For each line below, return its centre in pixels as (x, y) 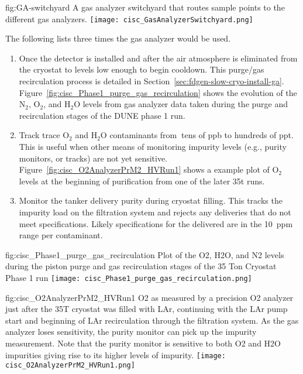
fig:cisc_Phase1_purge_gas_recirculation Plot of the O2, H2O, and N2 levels (145, 254)
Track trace (39, 135)
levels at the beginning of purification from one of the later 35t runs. (142, 181)
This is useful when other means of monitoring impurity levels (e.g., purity (153, 146)
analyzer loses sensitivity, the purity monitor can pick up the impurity (131, 332)
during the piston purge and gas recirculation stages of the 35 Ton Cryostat (141, 266)
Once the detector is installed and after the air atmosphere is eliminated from (158, 58)
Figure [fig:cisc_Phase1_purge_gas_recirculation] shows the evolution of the (158, 92)
